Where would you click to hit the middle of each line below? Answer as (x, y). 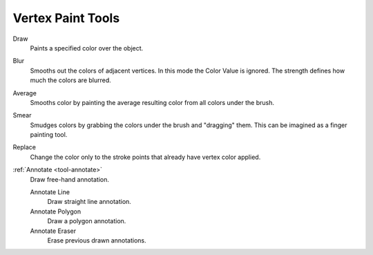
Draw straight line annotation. (89, 202)
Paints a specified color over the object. (87, 48)
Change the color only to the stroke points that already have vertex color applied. (145, 157)
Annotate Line (50, 192)
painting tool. (49, 135)
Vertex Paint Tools (66, 18)
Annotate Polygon (56, 211)
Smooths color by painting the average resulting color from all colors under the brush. (152, 102)
